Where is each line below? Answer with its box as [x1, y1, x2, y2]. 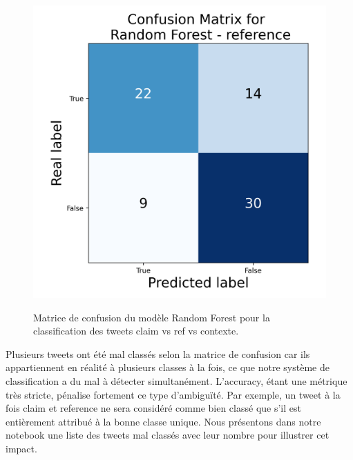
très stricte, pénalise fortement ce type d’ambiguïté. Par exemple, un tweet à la [6, 387, 341, 401]
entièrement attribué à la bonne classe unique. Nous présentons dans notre [6, 414, 321, 428]
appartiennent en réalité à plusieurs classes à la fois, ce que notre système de [6, 360, 330, 374]
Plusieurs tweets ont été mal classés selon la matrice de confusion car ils [6, 346, 310, 361]
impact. [6, 441, 37, 455]
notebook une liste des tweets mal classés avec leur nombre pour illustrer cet [6, 428, 330, 442]
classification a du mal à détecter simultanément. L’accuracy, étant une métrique [6, 373, 347, 388]
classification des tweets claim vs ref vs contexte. [33, 323, 239, 338]
